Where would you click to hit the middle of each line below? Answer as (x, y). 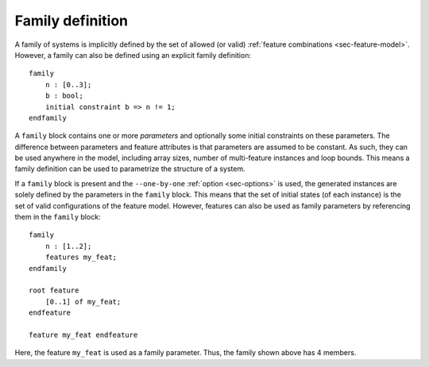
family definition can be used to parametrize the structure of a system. (130, 169)
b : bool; (64, 96)
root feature (54, 291)
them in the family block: (58, 217)
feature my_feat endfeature (83, 335)
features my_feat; (81, 257)
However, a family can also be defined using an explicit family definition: (133, 55)
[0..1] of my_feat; (83, 302)
